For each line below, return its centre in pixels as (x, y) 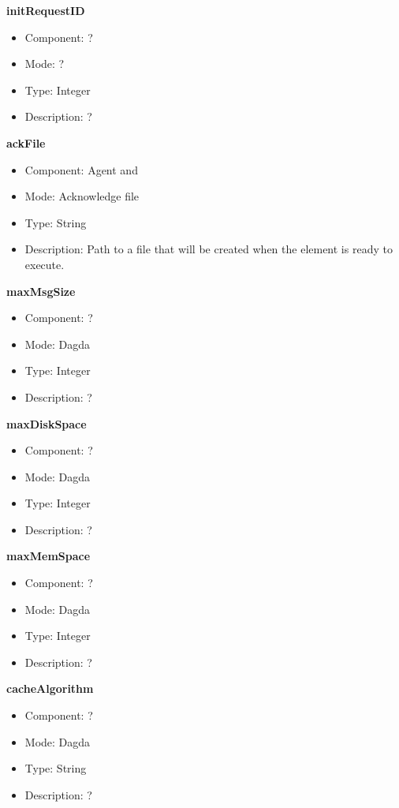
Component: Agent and (81, 169)
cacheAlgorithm (50, 688)
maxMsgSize (41, 291)
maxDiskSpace (47, 423)
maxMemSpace (48, 556)
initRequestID (46, 10)
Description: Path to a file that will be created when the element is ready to (209, 249)
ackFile (26, 142)
